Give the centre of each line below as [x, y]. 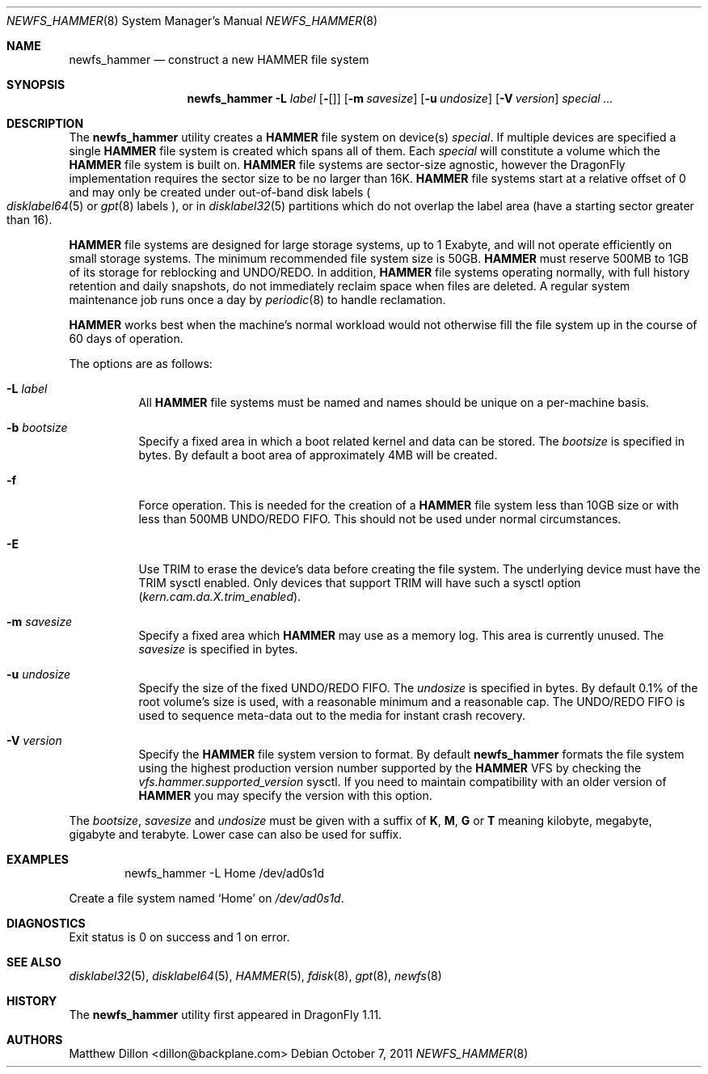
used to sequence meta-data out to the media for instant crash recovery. [332, 715]
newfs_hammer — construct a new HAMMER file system [219, 59]
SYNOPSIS [36, 85]
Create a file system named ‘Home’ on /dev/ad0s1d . [206, 898]
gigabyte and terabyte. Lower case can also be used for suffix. [236, 834]
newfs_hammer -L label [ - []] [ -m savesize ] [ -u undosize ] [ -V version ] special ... [400, 98]
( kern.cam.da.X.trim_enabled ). [220, 596]
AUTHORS [35, 1040]
